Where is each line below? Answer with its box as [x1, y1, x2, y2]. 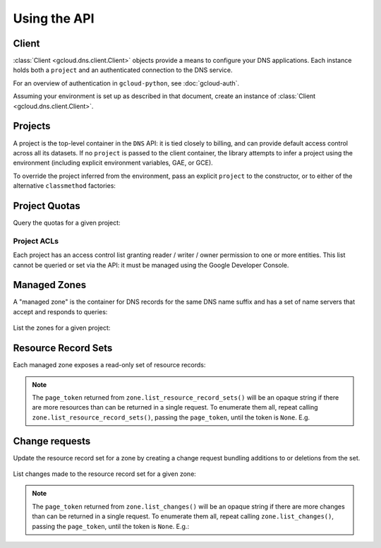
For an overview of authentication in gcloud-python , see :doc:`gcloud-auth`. [13, 78, 240, 88]
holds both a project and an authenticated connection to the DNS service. [13, 66, 233, 74]
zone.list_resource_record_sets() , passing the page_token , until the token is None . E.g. [32, 413, 310, 422]
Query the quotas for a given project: [13, 219, 121, 227]
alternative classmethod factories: [13, 181, 116, 190]
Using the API [13, 11, 95, 26]
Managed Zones [13, 279, 87, 291]
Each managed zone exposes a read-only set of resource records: [13, 361, 206, 369]
